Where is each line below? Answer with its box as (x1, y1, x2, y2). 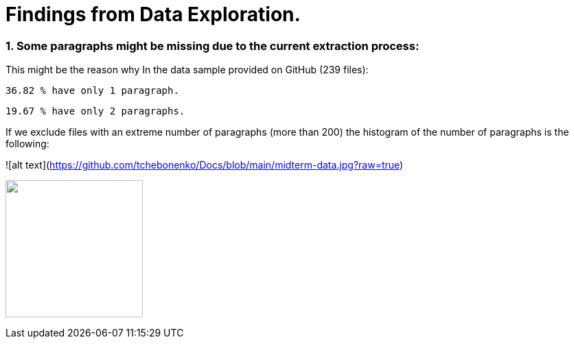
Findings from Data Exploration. (5, 3, 301, 26)
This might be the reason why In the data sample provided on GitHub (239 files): (5, 64, 369, 76)
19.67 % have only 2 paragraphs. (5, 106, 185, 117)
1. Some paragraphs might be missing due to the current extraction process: (5, 38, 420, 53)
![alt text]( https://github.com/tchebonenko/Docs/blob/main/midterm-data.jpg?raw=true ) (5, 159, 404, 171)
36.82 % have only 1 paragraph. (5, 85, 179, 97)
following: (5, 138, 49, 150)
